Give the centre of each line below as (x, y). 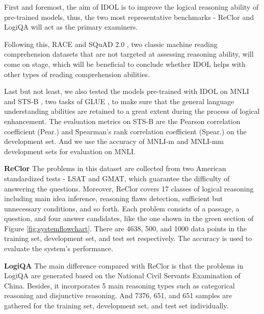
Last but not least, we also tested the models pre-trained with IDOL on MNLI (127, 91)
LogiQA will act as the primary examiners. (71, 27)
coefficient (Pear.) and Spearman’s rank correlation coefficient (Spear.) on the (125, 131)
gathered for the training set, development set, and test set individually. (116, 306)
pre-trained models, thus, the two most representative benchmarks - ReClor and (129, 17)
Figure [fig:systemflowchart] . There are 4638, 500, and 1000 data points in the (126, 228)
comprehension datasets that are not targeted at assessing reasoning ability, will (129, 54)
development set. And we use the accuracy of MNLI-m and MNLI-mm (114, 141)
